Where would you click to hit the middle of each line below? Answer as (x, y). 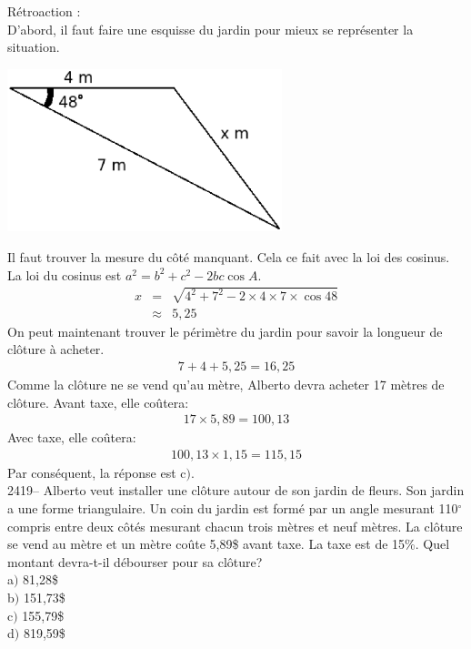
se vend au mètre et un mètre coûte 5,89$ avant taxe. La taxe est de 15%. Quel (229, 544)
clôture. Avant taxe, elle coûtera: (98, 402)
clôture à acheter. (56, 349)
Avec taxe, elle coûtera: (72, 437)
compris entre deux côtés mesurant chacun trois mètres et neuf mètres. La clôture (235, 526)
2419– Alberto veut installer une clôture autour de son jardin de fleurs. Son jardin (236, 490)
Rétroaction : (44, 11)
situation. (34, 47)
